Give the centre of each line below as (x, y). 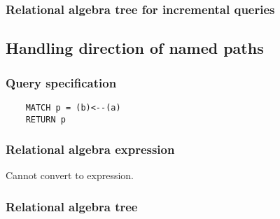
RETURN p (45, 119)
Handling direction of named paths (135, 48)
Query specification (61, 82)
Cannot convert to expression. (70, 175)
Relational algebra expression (90, 149)
